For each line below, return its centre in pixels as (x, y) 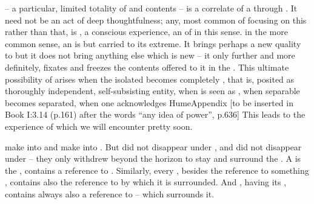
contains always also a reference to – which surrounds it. (110, 193)
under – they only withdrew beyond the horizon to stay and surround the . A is (153, 158)
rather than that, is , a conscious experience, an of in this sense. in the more (146, 32)
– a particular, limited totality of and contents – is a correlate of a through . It (151, 8)
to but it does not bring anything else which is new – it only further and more (150, 55)
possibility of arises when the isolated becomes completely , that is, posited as (150, 79)
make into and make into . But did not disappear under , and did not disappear (153, 146)
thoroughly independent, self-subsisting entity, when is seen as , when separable (152, 91)
